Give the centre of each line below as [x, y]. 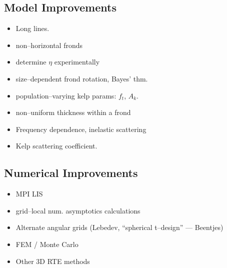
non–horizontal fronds [49, 45]
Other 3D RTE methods [53, 261]
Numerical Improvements [71, 173]
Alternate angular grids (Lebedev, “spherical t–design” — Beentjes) [119, 227]
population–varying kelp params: [66, 95]
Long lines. [32, 28]
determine [31, 62]
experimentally [77, 62]
